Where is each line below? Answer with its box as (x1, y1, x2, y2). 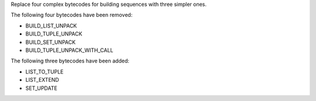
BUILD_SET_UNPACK (25, 39, 76, 46)
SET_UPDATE (25, 85, 58, 92)
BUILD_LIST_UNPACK (25, 22, 77, 29)
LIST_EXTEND (25, 76, 60, 83)
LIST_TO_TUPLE (25, 68, 64, 75)
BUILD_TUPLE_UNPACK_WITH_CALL (25, 47, 114, 54)
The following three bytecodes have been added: (11, 57, 130, 64)
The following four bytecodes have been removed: (11, 12, 133, 19)
